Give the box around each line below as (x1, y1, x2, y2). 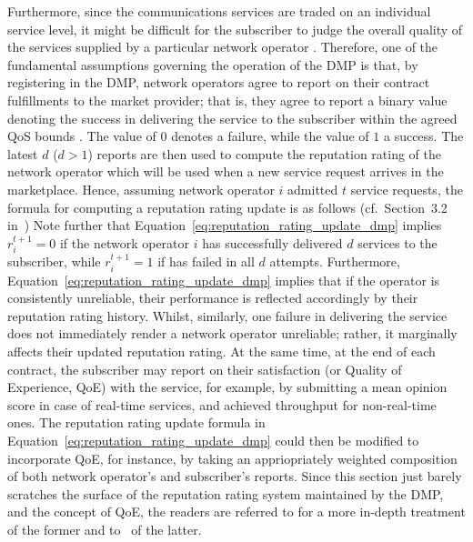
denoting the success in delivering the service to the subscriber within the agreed (7, 108, 458, 127)
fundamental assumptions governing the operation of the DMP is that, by (7, 55, 418, 74)
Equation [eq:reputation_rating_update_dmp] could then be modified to (7, 430, 419, 449)
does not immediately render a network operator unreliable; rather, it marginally (7, 324, 458, 343)
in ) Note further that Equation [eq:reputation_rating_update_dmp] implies (7, 216, 442, 235)
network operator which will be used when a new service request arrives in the (7, 162, 444, 181)
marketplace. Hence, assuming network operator (7, 179, 275, 198)
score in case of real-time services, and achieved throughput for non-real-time (7, 395, 437, 414)
